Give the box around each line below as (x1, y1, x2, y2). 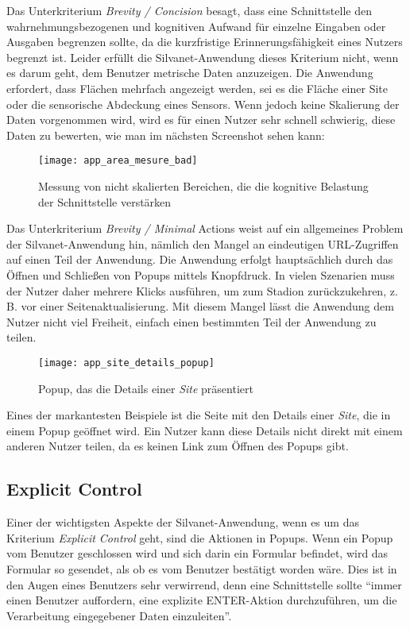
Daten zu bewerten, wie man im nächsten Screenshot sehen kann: (6, 126, 325, 143)
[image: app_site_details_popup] (38, 357, 215, 369)
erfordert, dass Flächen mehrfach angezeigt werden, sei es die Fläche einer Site (6, 79, 388, 96)
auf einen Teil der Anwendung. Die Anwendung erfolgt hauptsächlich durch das (6, 251, 393, 268)
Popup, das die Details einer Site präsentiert (38, 380, 253, 396)
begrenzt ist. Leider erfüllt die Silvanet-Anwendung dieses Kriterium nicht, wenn (6, 48, 399, 65)
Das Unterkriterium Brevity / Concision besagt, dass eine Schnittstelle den (6, 2, 372, 18)
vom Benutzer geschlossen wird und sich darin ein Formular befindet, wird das (6, 545, 389, 561)
